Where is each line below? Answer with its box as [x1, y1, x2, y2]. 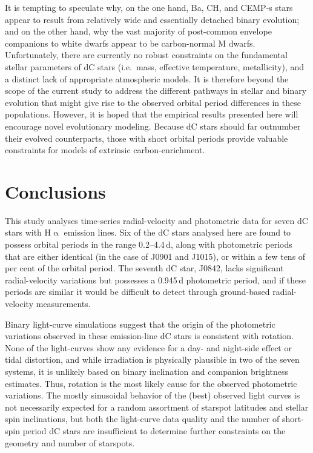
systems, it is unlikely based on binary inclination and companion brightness [5, 365, 289, 377]
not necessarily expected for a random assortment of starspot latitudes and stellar [5, 400, 309, 413]
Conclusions [5, 179, 106, 203]
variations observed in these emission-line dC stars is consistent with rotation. [5, 329, 294, 342]
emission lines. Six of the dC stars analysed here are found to [64, 226, 291, 239]
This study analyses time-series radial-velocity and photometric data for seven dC [5, 214, 308, 226]
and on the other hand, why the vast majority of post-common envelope [5, 25, 272, 38]
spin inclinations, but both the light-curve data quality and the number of [5, 412, 280, 425]
